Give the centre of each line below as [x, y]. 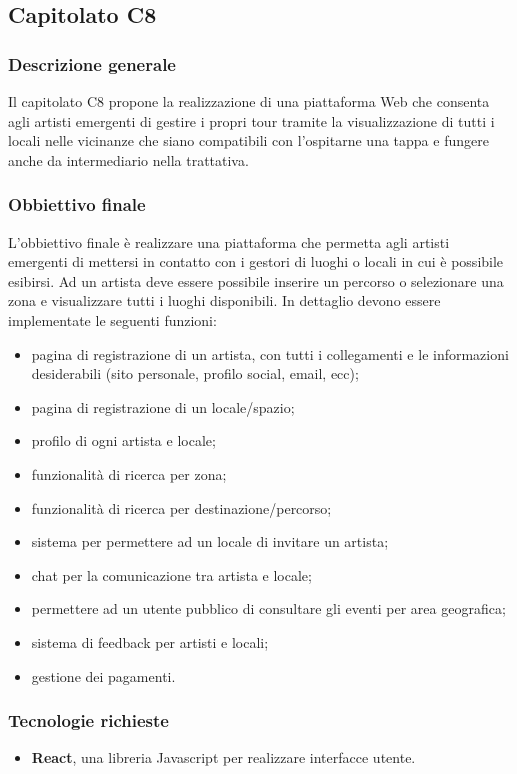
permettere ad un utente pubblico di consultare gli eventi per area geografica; [268, 608]
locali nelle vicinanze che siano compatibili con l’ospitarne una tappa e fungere [248, 140]
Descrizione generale [92, 63]
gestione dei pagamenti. [103, 675]
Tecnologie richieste [88, 720]
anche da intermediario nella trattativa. [128, 159]
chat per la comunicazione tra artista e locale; [171, 574]
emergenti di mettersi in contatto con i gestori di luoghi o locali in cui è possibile [256, 261]
